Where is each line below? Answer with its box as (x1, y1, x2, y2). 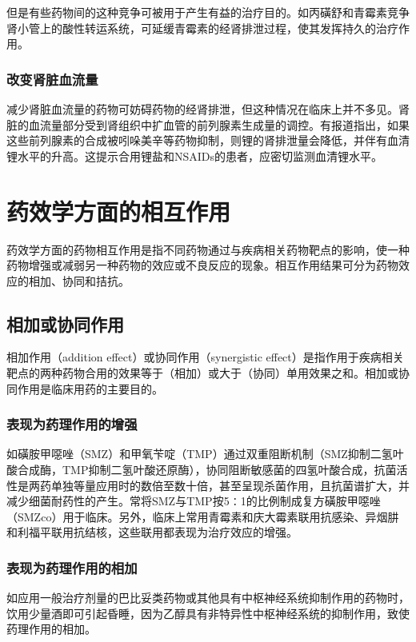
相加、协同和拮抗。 (28, 272, 130, 289)
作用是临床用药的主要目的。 (17, 380, 163, 397)
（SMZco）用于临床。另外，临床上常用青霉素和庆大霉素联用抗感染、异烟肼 (6, 508, 399, 524)
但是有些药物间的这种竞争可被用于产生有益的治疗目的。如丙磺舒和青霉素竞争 (6, 4, 410, 20)
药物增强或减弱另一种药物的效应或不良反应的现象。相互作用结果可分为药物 (6, 257, 398, 273)
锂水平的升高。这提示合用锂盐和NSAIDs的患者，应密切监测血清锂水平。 (6, 147, 383, 164)
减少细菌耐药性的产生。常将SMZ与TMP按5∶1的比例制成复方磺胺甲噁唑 (6, 492, 381, 509)
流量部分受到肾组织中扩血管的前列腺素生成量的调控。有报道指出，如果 (39, 116, 410, 133)
